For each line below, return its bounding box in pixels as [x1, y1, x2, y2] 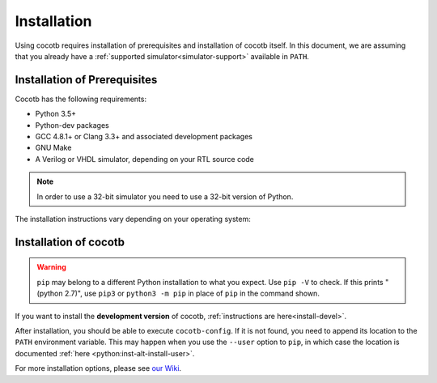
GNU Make [35, 143, 72, 153]
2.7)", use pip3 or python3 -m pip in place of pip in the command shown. [64, 288, 320, 299]
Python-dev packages [35, 120, 109, 130]
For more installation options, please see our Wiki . [15, 364, 182, 373]
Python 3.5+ [35, 109, 77, 119]
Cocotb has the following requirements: [15, 94, 147, 104]
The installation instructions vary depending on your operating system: [15, 214, 251, 223]
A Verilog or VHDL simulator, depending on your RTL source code [35, 154, 255, 164]
